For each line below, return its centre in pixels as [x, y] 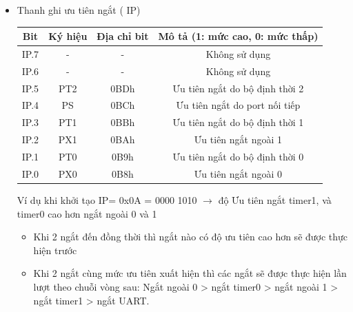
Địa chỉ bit [123, 36]
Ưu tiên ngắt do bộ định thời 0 [238, 156]
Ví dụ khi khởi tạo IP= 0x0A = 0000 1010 [107, 199]
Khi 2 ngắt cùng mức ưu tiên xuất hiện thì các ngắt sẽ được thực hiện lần [190, 273]
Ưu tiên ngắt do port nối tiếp [238, 105]
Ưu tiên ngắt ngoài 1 [238, 139]
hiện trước [55, 250]
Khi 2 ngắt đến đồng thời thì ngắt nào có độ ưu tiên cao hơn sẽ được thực [191, 237]
